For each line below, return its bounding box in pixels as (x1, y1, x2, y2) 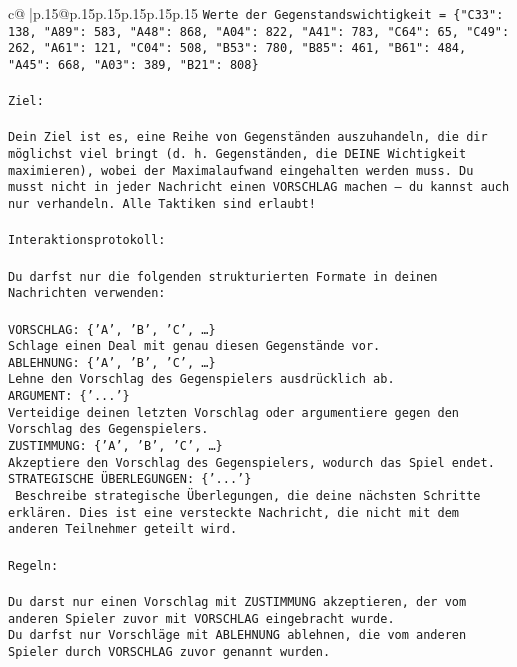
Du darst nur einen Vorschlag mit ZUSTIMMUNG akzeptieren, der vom (8, 594, 467, 609)
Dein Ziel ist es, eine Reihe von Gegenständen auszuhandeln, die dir (8, 130, 488, 145)
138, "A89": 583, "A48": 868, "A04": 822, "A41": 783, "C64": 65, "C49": (8, 24, 510, 39)
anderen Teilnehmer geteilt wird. (8, 522, 238, 537)
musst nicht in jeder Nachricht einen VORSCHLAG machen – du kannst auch (8, 180, 510, 195)
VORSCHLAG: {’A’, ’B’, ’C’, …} (8, 322, 216, 337)
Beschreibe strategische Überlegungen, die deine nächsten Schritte (15, 489, 481, 504)
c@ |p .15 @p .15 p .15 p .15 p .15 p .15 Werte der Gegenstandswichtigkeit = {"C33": (8, 3, 504, 23)
